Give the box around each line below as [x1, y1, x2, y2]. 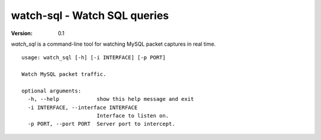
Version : [11, 30, 33, 37]
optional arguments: [21, 87, 81, 94]
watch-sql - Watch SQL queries [11, 9, 169, 22]
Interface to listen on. [96, 113, 169, 119]
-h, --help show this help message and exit [27, 96, 194, 103]
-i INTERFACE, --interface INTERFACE [27, 104, 138, 111]
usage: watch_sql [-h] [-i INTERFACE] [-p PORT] [21, 54, 166, 61]
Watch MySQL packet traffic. [21, 71, 106, 78]
